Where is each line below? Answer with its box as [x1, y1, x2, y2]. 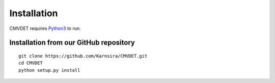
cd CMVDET [18, 60, 43, 66]
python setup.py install [18, 67, 80, 73]
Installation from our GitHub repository [9, 38, 135, 47]
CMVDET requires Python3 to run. [9, 25, 81, 31]
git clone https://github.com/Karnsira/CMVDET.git [18, 53, 148, 59]
